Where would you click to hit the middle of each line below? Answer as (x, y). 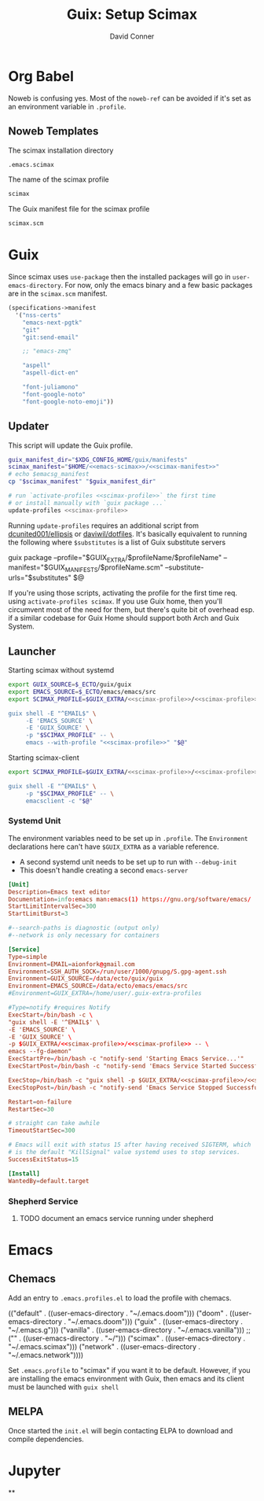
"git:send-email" (51, 337)
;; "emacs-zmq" (47, 352)
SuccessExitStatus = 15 (44, 1159)
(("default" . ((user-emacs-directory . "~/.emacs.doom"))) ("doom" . (118, 1313)
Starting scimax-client (44, 758)
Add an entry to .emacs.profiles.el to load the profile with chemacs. (120, 1298)
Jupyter (35, 1471)
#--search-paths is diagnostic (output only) (84, 928)
